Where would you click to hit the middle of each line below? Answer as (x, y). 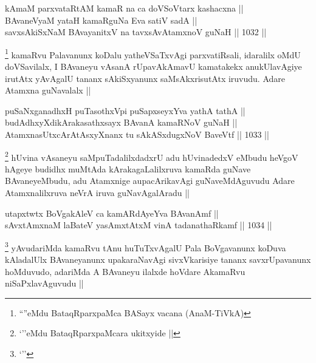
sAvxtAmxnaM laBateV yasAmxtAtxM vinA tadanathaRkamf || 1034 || (139, 225)
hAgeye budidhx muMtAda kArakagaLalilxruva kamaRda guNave (128, 168)
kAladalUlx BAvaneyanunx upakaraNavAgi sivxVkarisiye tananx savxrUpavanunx (158, 260)
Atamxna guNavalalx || (48, 90)
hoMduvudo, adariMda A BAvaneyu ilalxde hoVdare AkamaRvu (125, 271)
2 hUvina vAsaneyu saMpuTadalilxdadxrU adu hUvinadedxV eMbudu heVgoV (152, 156)
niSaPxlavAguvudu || (44, 283)
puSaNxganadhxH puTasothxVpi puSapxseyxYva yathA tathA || (125, 110)
